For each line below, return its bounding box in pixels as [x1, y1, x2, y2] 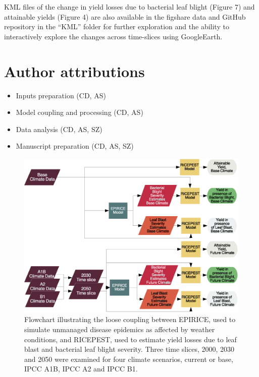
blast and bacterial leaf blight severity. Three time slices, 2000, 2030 [24, 344, 235, 354]
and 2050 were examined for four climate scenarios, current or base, [24, 353, 233, 364]
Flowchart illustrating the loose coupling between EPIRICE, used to [24, 314, 236, 325]
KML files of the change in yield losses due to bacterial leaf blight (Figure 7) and [4, 2, 255, 12]
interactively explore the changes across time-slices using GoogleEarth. [4, 31, 223, 41]
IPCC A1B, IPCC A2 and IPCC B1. [24, 363, 138, 374]
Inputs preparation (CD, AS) [16, 90, 106, 100]
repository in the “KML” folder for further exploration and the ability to [4, 21, 229, 32]
